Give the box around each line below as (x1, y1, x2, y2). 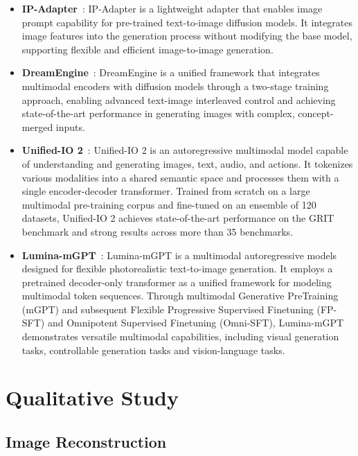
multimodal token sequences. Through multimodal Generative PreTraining (21, 288, 339, 303)
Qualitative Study (6, 383, 179, 412)
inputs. (55, 119, 85, 134)
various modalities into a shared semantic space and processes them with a (21, 170, 339, 184)
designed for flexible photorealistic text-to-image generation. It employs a (21, 261, 333, 276)
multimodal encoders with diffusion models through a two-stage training (21, 78, 329, 93)
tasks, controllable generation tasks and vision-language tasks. (21, 342, 285, 357)
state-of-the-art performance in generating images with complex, (21, 106, 295, 121)
